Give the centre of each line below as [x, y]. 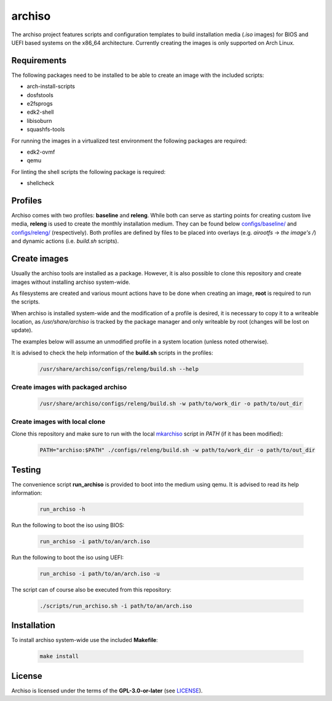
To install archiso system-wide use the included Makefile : [85, 640]
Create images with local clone [58, 421]
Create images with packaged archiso [69, 387]
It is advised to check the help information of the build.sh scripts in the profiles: [112, 353]
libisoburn [39, 120]
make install [59, 656]
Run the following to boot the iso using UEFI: [68, 557]
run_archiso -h [62, 509]
